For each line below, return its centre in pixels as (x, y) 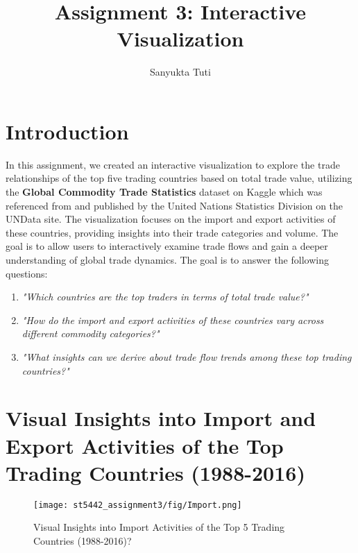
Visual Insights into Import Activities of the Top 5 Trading (159, 527)
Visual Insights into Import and (161, 418)
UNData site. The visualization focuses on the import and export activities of (171, 219)
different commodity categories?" (91, 333)
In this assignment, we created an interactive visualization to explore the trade (173, 164)
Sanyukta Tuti (180, 72)
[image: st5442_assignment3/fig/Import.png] (138, 505)
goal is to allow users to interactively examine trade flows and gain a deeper (167, 246)
